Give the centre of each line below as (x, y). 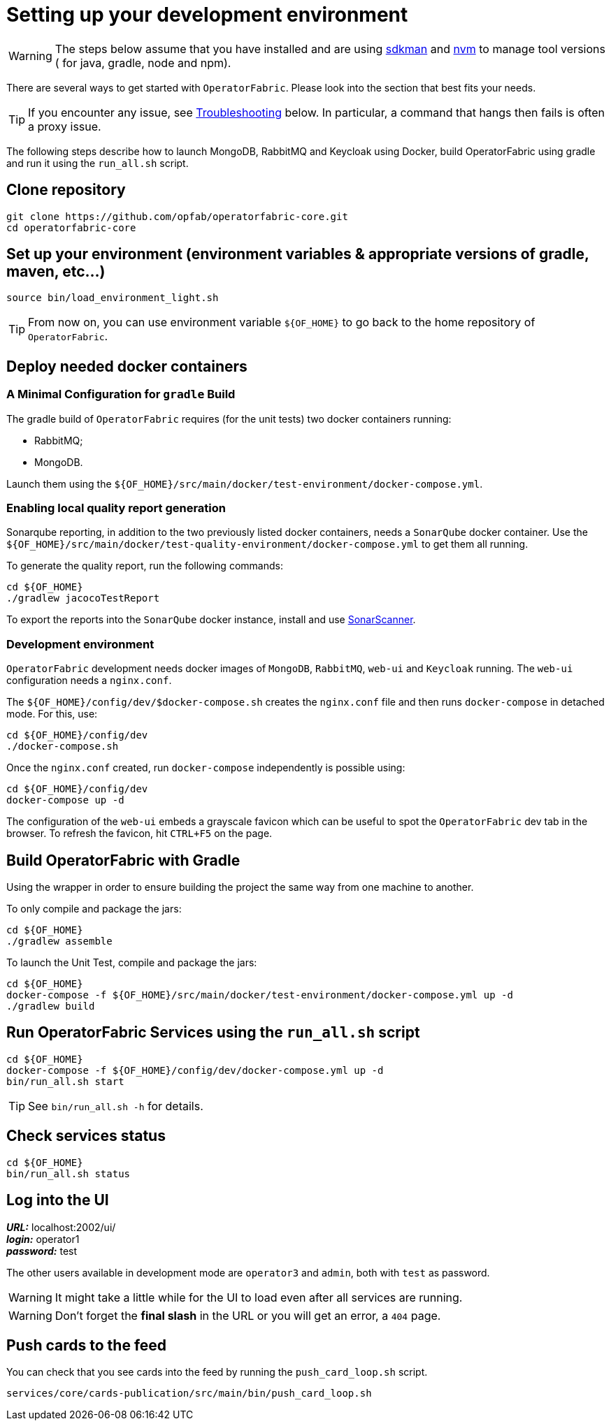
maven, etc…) (56, 272)
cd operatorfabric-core (71, 227)
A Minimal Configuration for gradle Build (121, 394)
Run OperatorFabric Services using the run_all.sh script (213, 1033)
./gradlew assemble (59, 941)
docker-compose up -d (65, 800)
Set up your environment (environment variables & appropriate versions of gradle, (298, 254)
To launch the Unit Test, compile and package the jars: (132, 962)
